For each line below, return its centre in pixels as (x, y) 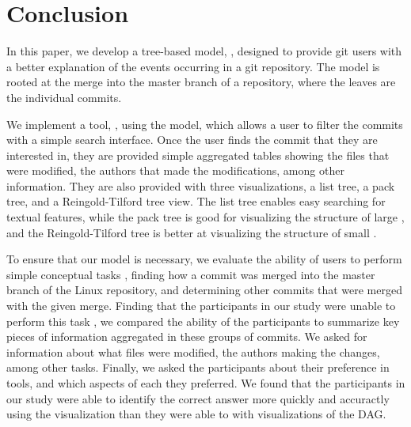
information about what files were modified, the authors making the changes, (193, 351)
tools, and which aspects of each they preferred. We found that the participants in (206, 383)
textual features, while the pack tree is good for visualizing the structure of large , (205, 217)
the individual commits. (64, 97)
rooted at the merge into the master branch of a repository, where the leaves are (201, 82)
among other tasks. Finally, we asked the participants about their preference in (198, 367)
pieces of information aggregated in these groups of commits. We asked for (187, 336)
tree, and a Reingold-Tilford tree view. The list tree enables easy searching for (196, 201)
